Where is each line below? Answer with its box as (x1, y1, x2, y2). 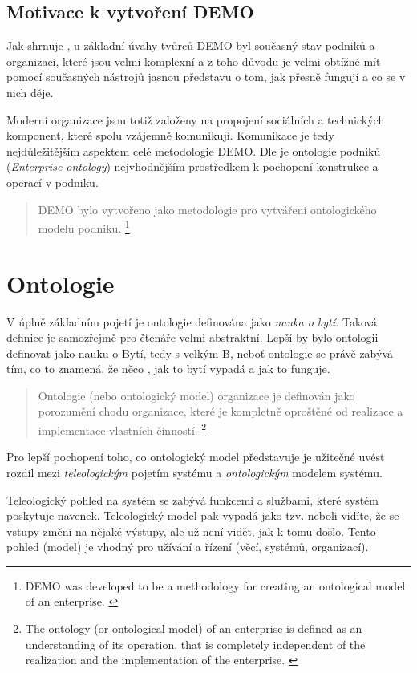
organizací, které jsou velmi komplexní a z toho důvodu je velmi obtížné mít (6, 52, 381, 69)
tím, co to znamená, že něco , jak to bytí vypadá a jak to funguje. (6, 360, 330, 377)
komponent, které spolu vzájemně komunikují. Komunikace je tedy (6, 127, 334, 144)
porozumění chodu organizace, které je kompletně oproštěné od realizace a (38, 403, 403, 420)
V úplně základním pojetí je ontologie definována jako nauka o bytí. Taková (6, 313, 378, 330)
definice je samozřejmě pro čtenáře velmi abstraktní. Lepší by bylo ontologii (6, 329, 379, 346)
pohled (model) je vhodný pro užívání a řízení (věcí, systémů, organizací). (6, 538, 369, 555)
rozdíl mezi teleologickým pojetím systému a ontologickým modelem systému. (6, 464, 383, 480)
